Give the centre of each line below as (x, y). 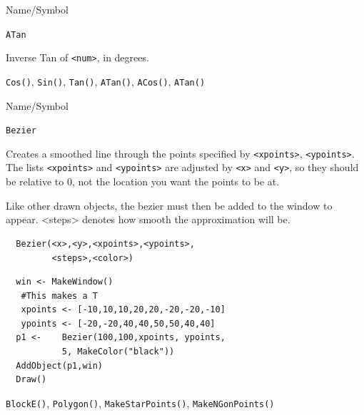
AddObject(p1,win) (60, 365)
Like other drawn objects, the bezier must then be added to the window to (169, 205)
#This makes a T (59, 296)
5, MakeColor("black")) (118, 352)
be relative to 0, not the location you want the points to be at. (143, 181)
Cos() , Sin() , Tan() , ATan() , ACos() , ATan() (106, 81)
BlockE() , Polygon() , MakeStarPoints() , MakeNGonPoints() (140, 403)
